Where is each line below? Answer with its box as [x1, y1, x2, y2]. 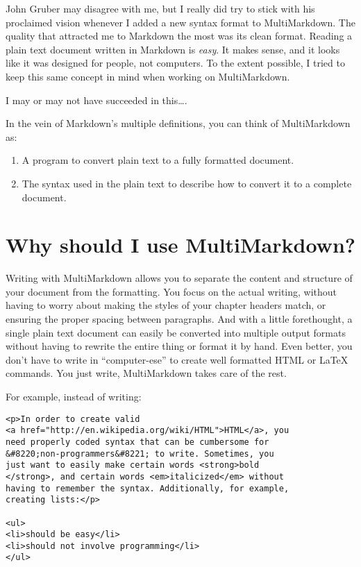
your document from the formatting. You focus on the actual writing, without [6, 284, 337, 298]
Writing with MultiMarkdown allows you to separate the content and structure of [6, 271, 353, 285]
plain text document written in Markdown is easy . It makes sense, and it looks [6, 42, 340, 56]
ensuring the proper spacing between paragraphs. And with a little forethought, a [6, 312, 353, 326]
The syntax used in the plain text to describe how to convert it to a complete [22, 176, 352, 190]
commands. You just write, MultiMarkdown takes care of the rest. [6, 366, 287, 380]
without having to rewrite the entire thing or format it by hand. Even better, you [6, 339, 353, 353]
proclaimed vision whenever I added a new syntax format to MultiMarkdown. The [6, 15, 355, 29]
